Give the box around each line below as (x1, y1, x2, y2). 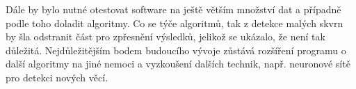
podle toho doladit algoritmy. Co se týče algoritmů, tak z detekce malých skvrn (6, 15, 343, 30)
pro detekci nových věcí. (6, 70, 108, 84)
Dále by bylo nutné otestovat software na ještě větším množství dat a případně (6, 2, 341, 16)
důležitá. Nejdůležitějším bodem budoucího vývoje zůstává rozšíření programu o (6, 42, 346, 57)
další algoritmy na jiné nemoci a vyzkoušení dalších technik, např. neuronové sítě (6, 56, 350, 71)
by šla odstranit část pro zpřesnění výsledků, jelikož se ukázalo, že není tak (6, 29, 325, 44)
